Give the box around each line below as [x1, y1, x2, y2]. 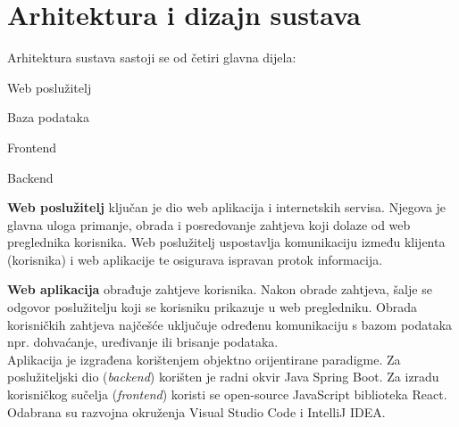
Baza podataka [7, 108, 89, 127]
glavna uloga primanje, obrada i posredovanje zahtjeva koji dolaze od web [7, 215, 411, 234]
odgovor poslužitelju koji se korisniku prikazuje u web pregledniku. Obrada [7, 298, 418, 316]
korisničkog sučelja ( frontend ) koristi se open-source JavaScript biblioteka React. [7, 385, 447, 404]
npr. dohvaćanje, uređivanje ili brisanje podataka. [7, 333, 279, 351]
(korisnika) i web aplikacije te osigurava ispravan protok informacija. [7, 250, 383, 268]
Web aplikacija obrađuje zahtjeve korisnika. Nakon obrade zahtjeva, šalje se [7, 280, 432, 299]
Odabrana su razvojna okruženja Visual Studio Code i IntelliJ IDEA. [7, 402, 386, 421]
